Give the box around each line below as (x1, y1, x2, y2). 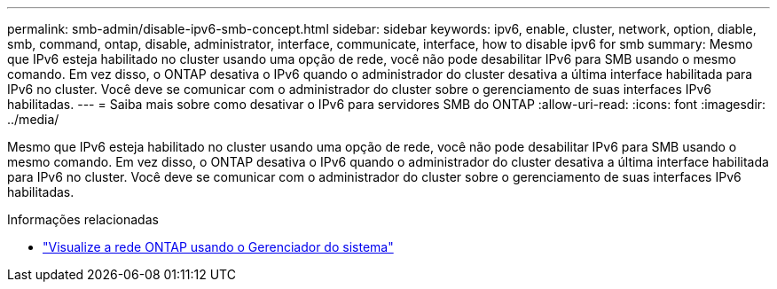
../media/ (7, 112, 59, 127)
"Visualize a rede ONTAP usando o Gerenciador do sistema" (43, 239, 394, 254)
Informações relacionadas (7, 212, 159, 227)
